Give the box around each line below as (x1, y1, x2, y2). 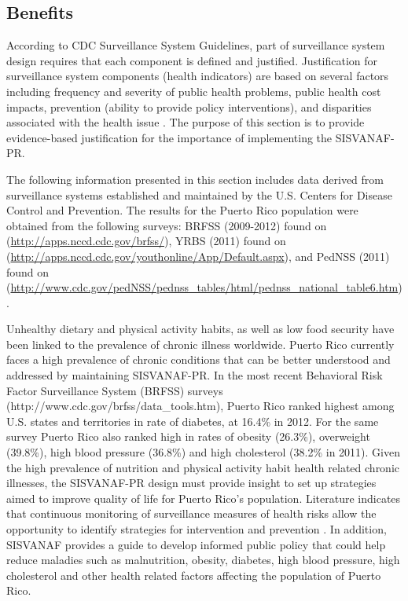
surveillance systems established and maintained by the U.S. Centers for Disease (6, 186, 392, 203)
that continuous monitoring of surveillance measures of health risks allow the (6, 505, 377, 522)
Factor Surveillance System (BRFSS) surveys (6, 382, 223, 398)
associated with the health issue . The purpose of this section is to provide (6, 114, 365, 130)
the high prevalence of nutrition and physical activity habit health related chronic (6, 459, 400, 475)
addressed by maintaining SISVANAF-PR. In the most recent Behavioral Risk (6, 367, 383, 383)
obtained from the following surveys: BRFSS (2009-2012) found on (6, 217, 327, 233)
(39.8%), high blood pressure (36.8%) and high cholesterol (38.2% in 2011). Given (6, 444, 400, 460)
